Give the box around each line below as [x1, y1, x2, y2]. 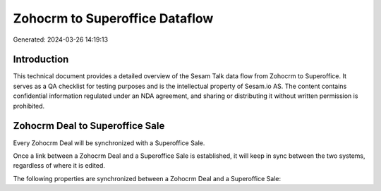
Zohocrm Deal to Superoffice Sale [13, 120, 165, 132]
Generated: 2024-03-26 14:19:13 [13, 35, 109, 44]
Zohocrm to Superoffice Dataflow [13, 11, 214, 26]
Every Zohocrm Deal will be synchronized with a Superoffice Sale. [13, 138, 205, 147]
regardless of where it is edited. [13, 161, 106, 170]
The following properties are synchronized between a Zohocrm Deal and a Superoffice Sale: [13, 174, 282, 183]
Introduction [13, 54, 69, 66]
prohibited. [13, 101, 45, 110]
